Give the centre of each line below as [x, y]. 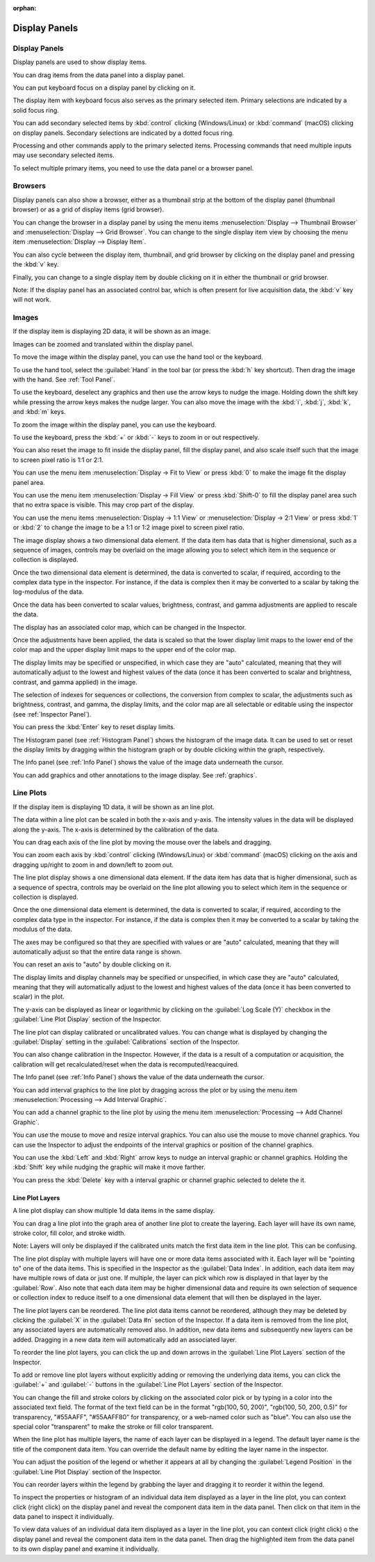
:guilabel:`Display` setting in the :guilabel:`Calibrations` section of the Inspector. [126, 1042]
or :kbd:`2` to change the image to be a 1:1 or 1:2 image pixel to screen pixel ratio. [128, 527]
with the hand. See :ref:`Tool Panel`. [64, 380]
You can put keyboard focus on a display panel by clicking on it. [104, 88]
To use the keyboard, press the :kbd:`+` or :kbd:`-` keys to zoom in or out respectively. [136, 437]
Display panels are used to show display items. [80, 62]
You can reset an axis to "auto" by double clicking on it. [92, 964]
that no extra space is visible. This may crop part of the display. [103, 505]
